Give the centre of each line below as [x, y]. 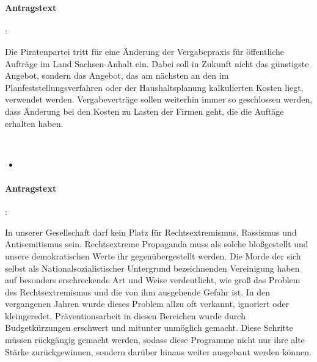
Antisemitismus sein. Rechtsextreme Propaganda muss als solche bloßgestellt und [157, 244]
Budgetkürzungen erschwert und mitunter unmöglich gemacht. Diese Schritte [149, 328]
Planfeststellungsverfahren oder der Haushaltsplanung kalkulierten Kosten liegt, [154, 87]
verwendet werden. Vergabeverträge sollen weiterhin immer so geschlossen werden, [159, 99]
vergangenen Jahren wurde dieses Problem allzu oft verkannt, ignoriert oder [147, 304]
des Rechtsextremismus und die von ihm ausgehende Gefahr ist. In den [138, 291]
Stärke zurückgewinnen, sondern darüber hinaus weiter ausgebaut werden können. [158, 351]
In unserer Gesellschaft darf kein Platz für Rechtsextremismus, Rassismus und [151, 232]
